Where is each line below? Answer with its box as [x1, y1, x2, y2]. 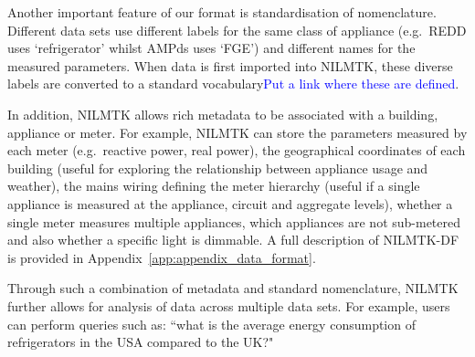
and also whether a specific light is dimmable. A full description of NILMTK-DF [7, 230, 459, 249]
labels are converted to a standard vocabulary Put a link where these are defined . [7, 74, 459, 93]
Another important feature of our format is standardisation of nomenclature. [7, 3, 437, 21]
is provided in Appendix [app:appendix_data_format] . [7, 247, 316, 267]
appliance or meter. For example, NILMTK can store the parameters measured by [7, 122, 468, 142]
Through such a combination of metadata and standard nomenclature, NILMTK [7, 278, 459, 298]
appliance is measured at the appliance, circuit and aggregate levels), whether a [7, 194, 453, 213]
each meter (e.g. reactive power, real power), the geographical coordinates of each [7, 141, 466, 160]
